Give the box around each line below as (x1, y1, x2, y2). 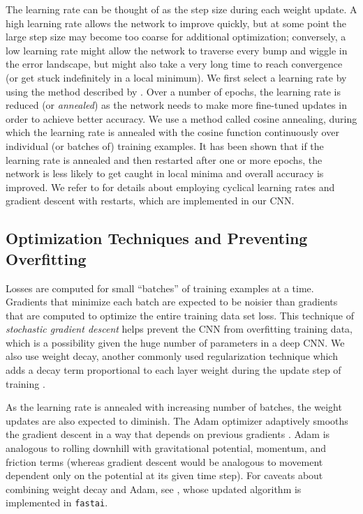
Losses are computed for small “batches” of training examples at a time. (6, 280, 314, 295)
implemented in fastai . (6, 495, 108, 510)
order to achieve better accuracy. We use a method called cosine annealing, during (6, 111, 357, 126)
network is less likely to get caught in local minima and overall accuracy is (6, 166, 324, 181)
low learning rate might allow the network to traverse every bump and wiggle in (6, 43, 348, 57)
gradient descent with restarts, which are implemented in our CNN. (6, 193, 295, 208)
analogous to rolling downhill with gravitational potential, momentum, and (6, 441, 327, 455)
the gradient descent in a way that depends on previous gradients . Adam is (6, 427, 330, 441)
